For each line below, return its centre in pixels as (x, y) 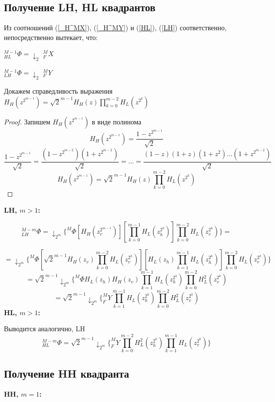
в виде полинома (117, 121)
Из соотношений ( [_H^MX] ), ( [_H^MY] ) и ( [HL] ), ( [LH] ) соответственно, (115, 28)
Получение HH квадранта (67, 373)
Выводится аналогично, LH (45, 329)
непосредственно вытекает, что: (51, 37)
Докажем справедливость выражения (58, 90)
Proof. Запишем (27, 121)
